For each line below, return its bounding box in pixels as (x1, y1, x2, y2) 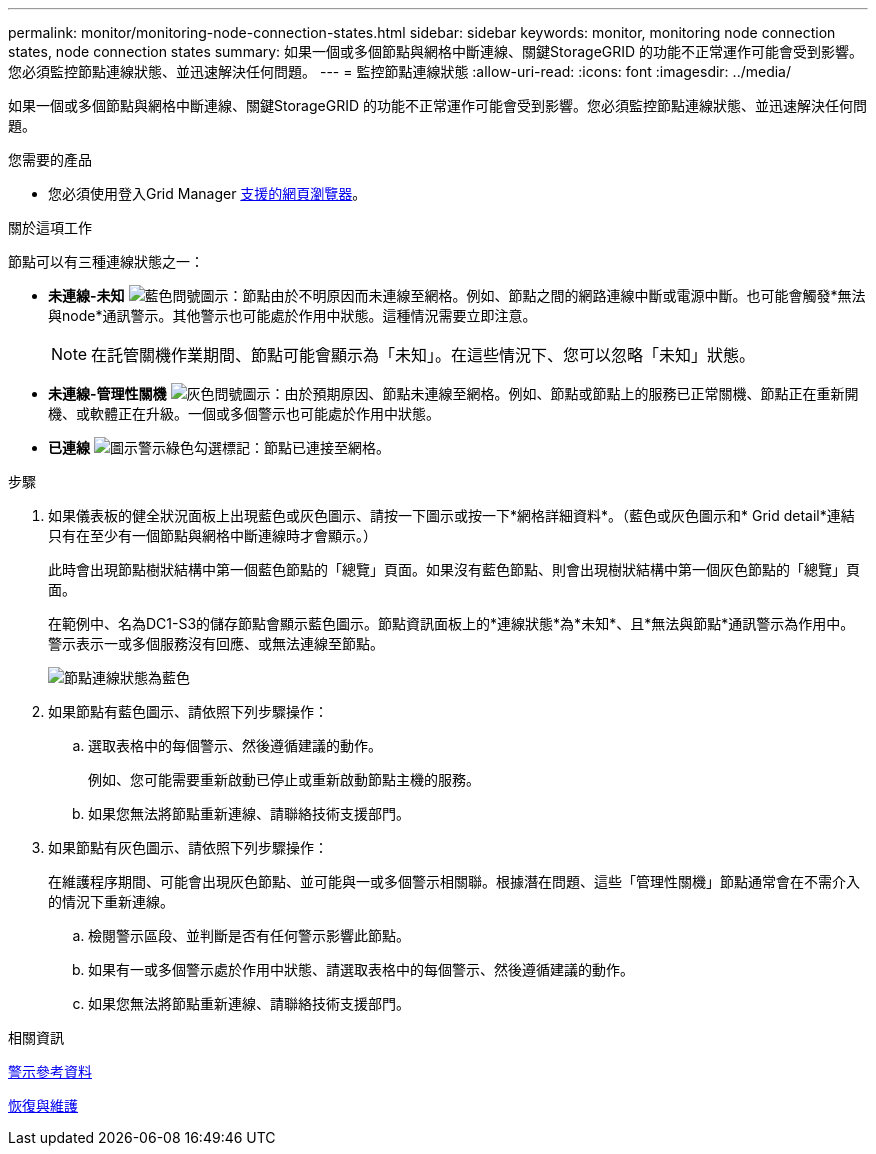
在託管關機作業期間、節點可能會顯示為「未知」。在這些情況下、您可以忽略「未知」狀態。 (91, 345, 756, 365)
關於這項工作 (8, 219, 92, 236)
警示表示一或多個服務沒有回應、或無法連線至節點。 (48, 635, 384, 652)
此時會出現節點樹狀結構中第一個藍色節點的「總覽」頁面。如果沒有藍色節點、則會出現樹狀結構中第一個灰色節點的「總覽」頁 (48, 561, 860, 578)
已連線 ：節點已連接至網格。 (48, 439, 390, 456)
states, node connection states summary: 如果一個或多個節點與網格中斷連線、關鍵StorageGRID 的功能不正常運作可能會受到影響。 (8, 43, 864, 60)
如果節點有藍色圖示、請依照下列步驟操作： (48, 703, 328, 720)
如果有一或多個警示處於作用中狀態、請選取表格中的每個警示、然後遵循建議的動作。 (88, 961, 634, 978)
